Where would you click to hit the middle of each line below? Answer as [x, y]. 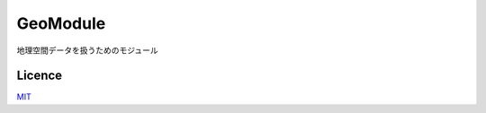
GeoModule [61, 23]
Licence [40, 76]
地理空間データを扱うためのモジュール [88, 50]
